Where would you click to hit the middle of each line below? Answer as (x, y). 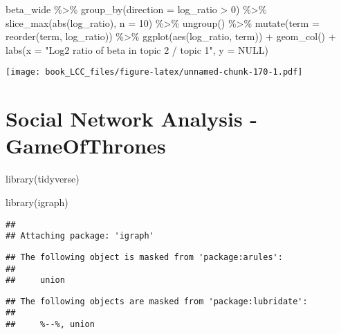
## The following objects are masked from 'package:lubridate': (157, 301)
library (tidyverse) (43, 179)
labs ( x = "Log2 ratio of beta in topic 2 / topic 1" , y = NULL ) (137, 49)
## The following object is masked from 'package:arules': (144, 257)
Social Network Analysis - (132, 119)
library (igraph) (37, 202)
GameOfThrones (86, 146)
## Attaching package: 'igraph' (80, 236)
